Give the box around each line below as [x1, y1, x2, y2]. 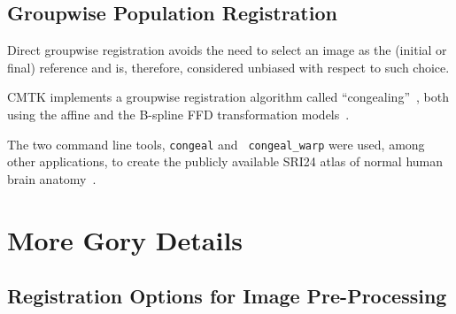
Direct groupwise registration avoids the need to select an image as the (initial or [7, 41, 447, 59]
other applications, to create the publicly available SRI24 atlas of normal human [7, 152, 444, 171]
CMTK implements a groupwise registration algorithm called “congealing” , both [7, 88, 449, 106]
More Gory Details [7, 221, 243, 257]
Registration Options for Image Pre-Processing [7, 282, 447, 310]
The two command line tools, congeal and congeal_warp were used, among [7, 134, 425, 153]
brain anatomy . [7, 169, 97, 188]
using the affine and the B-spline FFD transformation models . [7, 104, 350, 123]
